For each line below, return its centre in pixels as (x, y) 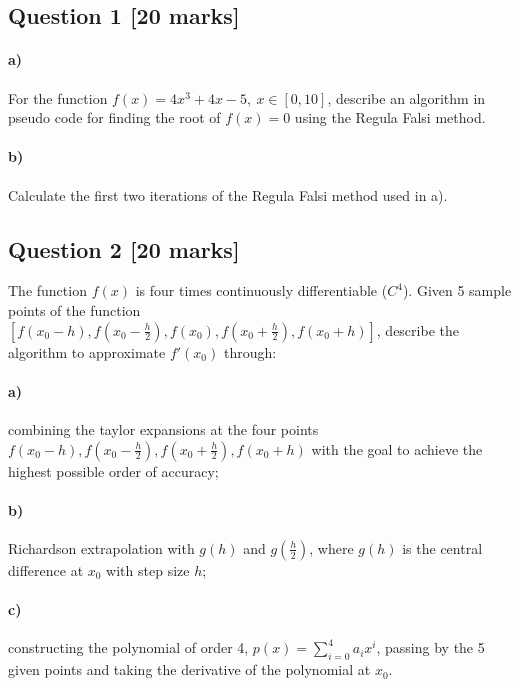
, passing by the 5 (430, 647)
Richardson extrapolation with (101, 547)
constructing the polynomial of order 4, (128, 647)
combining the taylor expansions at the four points (163, 428)
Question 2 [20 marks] (124, 248)
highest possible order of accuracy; (113, 470)
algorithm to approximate (87, 351)
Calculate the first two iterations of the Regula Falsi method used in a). (228, 194)
